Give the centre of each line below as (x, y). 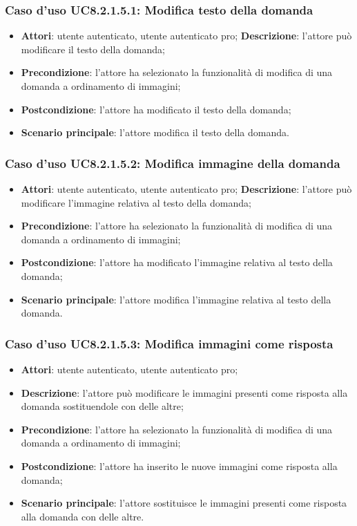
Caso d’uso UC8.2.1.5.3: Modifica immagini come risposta (169, 343)
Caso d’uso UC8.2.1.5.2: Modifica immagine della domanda (173, 163)
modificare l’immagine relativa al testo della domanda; (136, 202)
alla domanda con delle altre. (83, 516)
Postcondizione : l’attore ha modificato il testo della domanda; (156, 109)
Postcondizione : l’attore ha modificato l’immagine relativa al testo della (177, 262)
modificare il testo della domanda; (93, 49)
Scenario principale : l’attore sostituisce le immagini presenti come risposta (184, 503)
